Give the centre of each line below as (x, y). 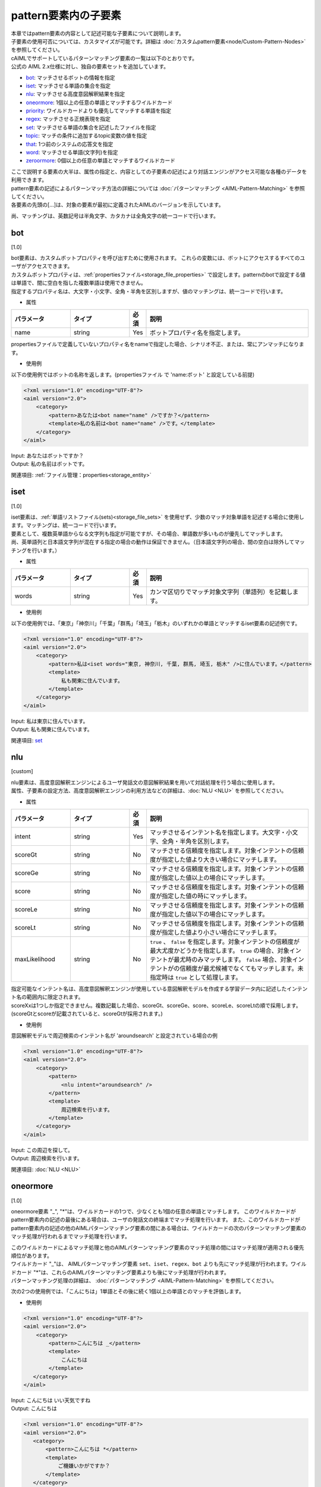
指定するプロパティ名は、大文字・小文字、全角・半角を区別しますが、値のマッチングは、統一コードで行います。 (149, 291)
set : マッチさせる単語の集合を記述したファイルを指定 (91, 127)
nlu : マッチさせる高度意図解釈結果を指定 (75, 94)
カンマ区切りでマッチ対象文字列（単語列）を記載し (221, 592)
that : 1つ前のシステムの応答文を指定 (70, 144)
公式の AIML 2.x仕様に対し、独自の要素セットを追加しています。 (90, 67)
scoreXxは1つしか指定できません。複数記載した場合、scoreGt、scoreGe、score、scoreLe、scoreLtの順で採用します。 (156, 1005)
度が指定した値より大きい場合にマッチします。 (215, 859)
